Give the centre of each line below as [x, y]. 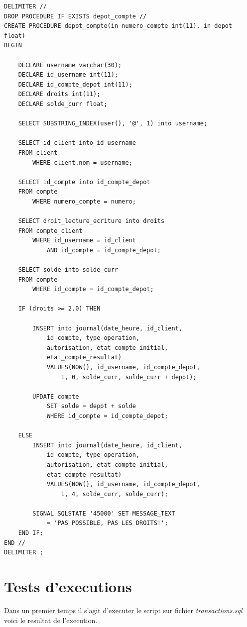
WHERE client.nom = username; [82, 162]
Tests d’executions [68, 586]
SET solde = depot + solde [91, 406]
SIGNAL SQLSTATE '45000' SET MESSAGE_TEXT [104, 513]
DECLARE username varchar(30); [70, 65]
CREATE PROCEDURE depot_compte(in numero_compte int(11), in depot [118, 26]
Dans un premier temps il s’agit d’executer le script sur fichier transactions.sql [123, 610]
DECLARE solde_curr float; [63, 104]
